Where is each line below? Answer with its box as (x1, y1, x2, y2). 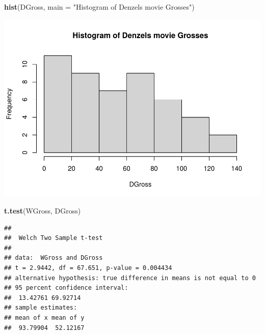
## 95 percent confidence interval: (4, 284, 128, 292)
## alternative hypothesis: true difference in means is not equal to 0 (4, 274, 256, 282)
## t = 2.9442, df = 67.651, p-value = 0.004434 (4, 264, 172, 272)
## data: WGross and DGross (4, 254, 103, 262)
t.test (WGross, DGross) (4, 205, 81, 216)
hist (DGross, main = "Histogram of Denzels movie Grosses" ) (4, 2, 195, 12)
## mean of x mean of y (4, 314, 85, 322)
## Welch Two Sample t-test (4, 234, 103, 242)
